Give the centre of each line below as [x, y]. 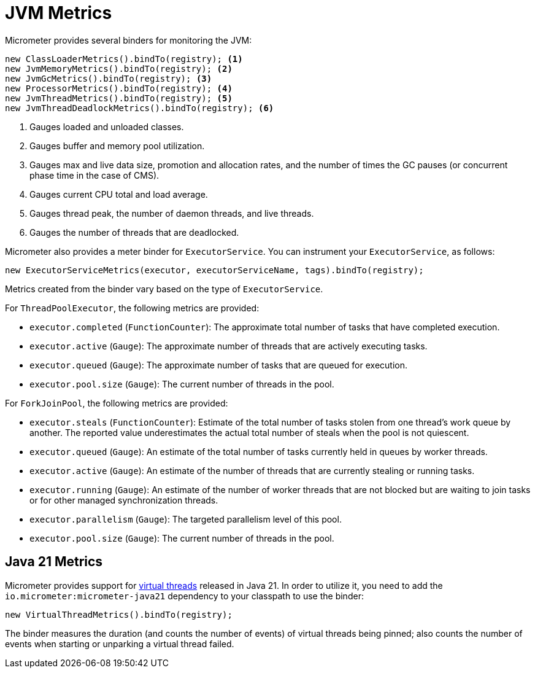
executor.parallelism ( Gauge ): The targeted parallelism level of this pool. [186, 519]
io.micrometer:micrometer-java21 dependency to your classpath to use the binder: [184, 596]
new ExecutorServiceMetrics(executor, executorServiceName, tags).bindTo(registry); [214, 270]
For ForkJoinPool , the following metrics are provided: [117, 403]
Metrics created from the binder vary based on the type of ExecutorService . [164, 289]
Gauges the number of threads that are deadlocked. [134, 232]
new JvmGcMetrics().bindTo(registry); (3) [109, 78]
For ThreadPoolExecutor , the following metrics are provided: [132, 308]
